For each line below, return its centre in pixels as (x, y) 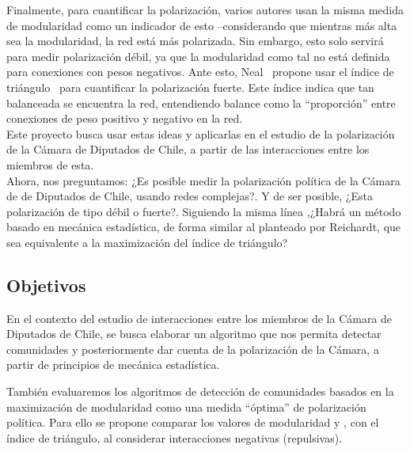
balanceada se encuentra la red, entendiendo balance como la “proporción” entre (201, 103)
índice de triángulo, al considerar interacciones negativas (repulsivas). (175, 437)
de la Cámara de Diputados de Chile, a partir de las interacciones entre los (188, 149)
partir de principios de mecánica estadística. (113, 365)
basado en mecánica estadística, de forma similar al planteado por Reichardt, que (204, 227)
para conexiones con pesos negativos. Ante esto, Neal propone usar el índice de (200, 72)
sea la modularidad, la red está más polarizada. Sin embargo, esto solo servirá (195, 41)
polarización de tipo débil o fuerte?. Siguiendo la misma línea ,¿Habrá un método (204, 211)
